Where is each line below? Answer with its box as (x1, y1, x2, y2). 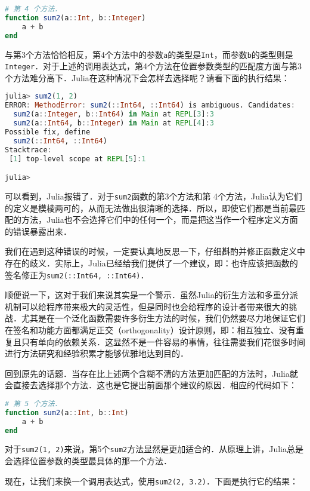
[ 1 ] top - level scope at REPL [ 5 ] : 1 (9, 154, 146, 163)
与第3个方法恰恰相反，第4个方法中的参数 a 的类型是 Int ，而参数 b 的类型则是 (5, 48, 293, 60)
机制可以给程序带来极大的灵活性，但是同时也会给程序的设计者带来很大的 (5, 300, 289, 312)
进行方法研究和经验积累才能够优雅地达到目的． (5, 347, 188, 360)
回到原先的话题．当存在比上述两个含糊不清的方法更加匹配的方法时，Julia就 (5, 367, 298, 379)
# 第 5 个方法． (5, 399, 62, 408)
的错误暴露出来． (5, 225, 72, 237)
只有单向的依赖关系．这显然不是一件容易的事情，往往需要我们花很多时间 (21, 335, 305, 348)
